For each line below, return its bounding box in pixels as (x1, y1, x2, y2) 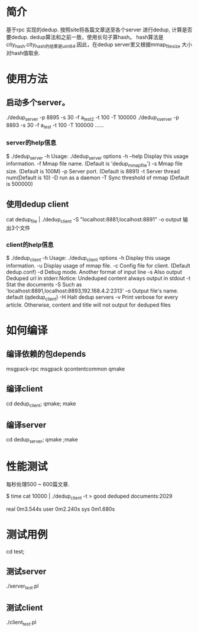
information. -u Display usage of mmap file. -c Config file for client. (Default (6, 262, 190, 269)
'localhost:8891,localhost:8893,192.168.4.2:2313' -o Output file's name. (6, 287, 178, 294)
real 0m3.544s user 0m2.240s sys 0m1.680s (6, 505, 115, 512)
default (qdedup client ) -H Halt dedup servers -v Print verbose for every (6, 294, 178, 302)
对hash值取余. (6, 49, 40, 56)
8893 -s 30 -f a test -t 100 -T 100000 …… (6, 121, 105, 130)
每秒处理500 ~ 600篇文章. (6, 481, 70, 488)
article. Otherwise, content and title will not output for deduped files (6, 301, 171, 308)
